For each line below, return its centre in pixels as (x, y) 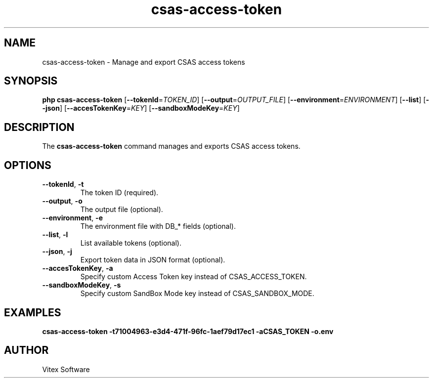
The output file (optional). (122, 210)
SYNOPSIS (31, 81)
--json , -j (57, 252)
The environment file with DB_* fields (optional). (158, 226)
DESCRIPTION (39, 127)
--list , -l (55, 235)
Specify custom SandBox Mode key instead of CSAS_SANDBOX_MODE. (197, 294)
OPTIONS (28, 165)
